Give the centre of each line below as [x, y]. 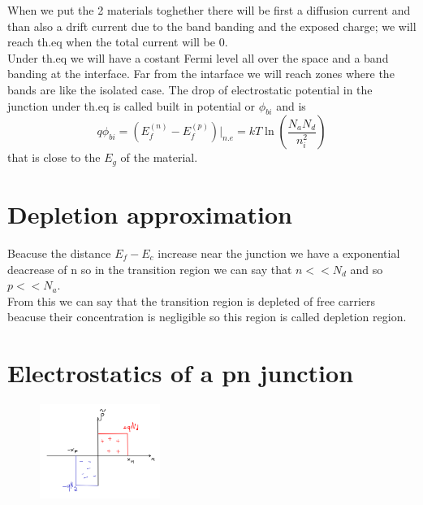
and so [367, 269]
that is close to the [54, 157]
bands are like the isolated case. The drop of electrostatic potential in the [190, 89]
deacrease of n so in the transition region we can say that [150, 269]
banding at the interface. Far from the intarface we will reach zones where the [201, 74]
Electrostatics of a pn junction [181, 373]
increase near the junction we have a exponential [279, 252]
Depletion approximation [150, 214]
